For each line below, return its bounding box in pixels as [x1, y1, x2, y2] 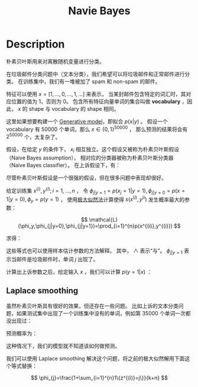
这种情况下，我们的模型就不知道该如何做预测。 [6, 342, 120, 349]
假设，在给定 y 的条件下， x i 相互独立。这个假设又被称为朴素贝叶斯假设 [6, 146, 180, 155]
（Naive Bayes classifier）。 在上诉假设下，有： [6, 162, 121, 169]
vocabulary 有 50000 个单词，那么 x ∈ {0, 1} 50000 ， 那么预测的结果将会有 [6, 124, 188, 133]
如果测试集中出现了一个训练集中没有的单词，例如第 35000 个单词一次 [16, 309, 186, 316]
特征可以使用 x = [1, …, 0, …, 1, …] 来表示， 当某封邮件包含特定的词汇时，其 [6, 90, 186, 97]
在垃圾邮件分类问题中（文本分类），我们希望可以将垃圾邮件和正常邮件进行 [6, 70, 185, 78]
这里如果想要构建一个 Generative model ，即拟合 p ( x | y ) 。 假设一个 [6, 117, 168, 125]
